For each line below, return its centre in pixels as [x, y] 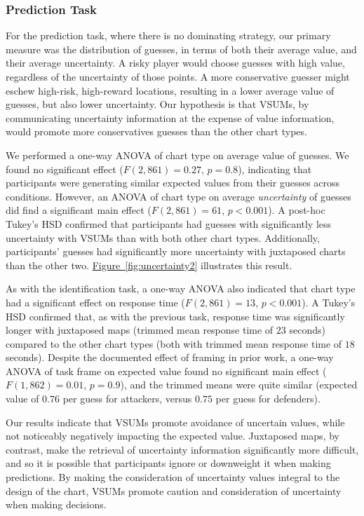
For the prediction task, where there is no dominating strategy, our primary [168, 35]
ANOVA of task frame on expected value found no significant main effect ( [166, 371]
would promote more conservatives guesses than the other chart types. [156, 131]
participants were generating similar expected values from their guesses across [173, 183]
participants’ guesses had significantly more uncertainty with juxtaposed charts [176, 251]
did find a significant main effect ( [79, 210]
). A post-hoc [297, 210]
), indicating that [275, 169]
